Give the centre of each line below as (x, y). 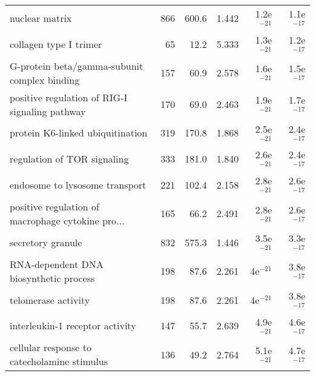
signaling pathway (48, 111)
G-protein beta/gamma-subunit (77, 65)
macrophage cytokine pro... (67, 220)
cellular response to (51, 347)
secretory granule (46, 242)
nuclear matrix (41, 18)
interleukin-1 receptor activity (73, 326)
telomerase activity (50, 300)
